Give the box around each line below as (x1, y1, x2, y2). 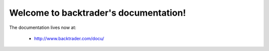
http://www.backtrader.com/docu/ (34, 35, 105, 41)
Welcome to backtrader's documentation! (9, 7, 186, 18)
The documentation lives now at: (9, 25, 77, 30)
